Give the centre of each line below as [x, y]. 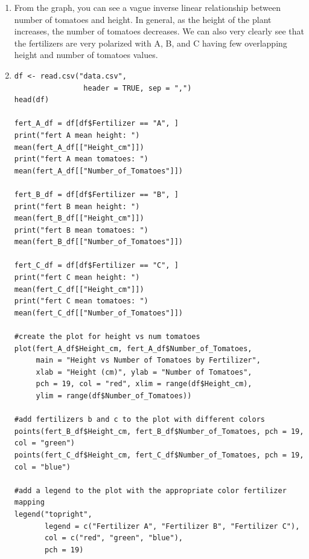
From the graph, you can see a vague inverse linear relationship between [148, 7]
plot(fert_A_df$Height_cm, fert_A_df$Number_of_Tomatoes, [133, 348]
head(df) [32, 100]
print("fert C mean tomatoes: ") [81, 301]
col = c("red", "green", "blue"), [114, 538]
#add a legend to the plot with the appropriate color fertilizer [150, 490]
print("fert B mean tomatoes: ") [81, 230]
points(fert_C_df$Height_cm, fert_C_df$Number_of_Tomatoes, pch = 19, [159, 455]
